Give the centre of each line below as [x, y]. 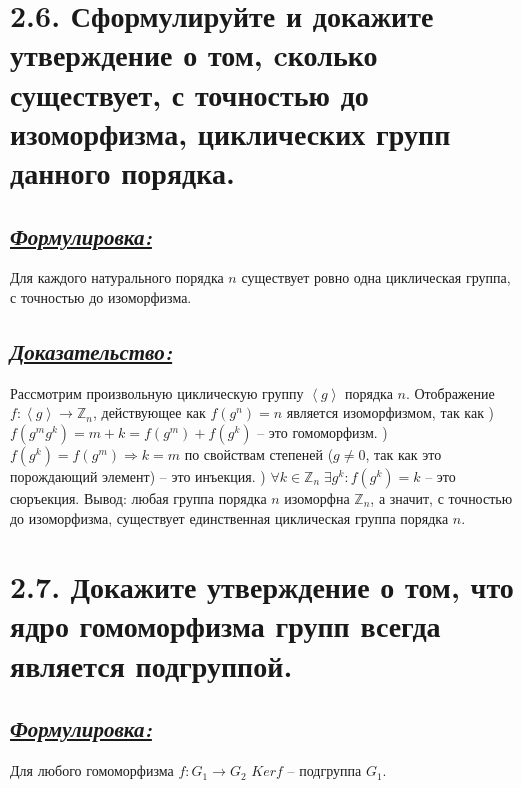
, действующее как [149, 412]
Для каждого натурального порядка [117, 277]
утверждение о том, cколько [194, 54]
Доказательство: [91, 350]
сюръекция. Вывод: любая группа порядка [138, 497]
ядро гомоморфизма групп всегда [225, 625]
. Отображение [450, 392]
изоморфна [317, 497]
